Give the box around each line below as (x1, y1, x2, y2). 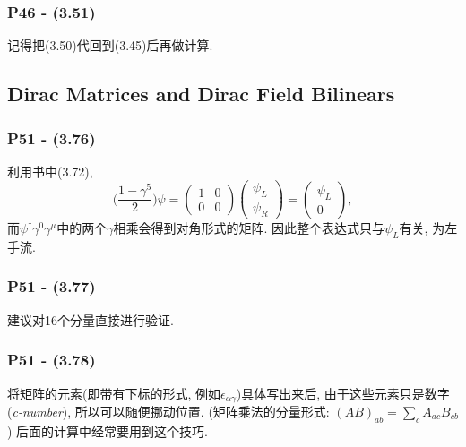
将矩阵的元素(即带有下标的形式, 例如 (7, 383, 220, 402)
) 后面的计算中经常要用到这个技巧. (7, 421, 208, 440)
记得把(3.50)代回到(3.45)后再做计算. (7, 36, 213, 55)
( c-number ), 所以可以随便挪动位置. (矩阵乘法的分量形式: (7, 402, 330, 420)
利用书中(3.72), (7, 161, 93, 180)
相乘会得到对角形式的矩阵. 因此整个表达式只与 (113, 219, 385, 237)
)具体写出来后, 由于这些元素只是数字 (236, 383, 450, 402)
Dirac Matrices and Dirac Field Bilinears (7, 80, 395, 107)
